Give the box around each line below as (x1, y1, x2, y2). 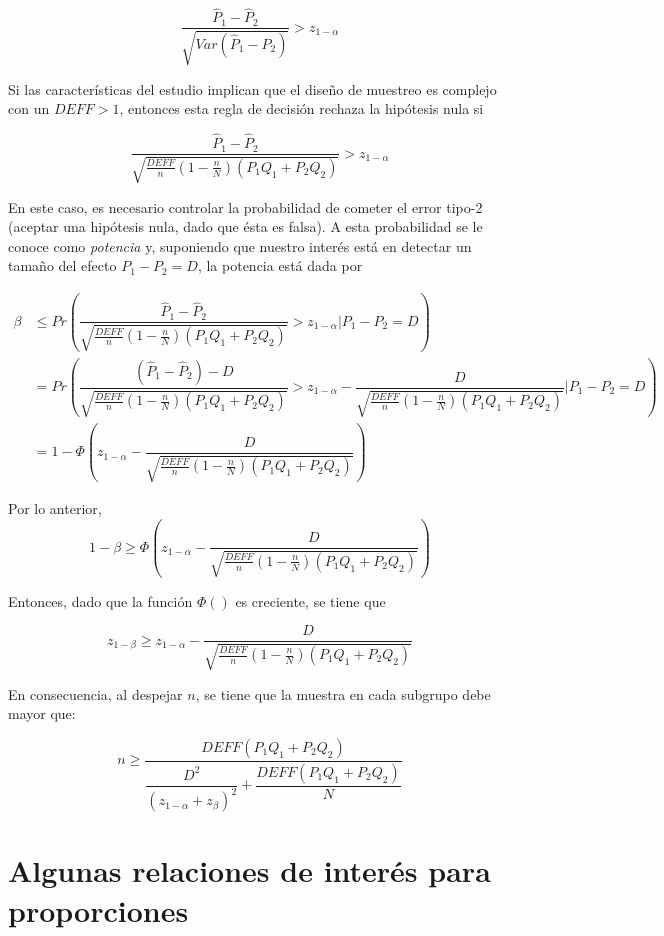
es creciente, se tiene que (235, 590, 386, 611)
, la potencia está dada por (197, 255, 363, 276)
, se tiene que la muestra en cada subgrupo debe (195, 683, 491, 704)
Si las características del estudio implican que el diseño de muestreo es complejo (8, 78, 497, 99)
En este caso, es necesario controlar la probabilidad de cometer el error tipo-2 (8, 196, 483, 217)
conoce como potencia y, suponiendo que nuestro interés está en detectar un (8, 235, 472, 256)
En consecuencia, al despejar (8, 683, 183, 704)
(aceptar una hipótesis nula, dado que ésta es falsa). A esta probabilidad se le (8, 216, 483, 237)
